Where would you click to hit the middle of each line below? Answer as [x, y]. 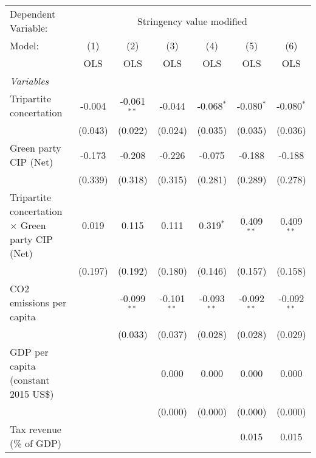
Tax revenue [36, 429]
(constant [30, 380]
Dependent [33, 14]
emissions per [38, 302]
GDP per [29, 352]
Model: [25, 45]
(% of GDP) [36, 443]
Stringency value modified [192, 21]
